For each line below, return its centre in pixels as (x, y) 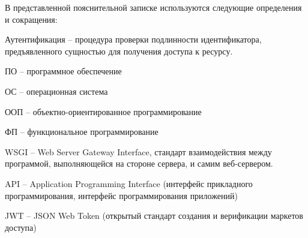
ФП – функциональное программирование (82, 132)
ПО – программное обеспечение (63, 71)
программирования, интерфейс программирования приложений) (121, 195)
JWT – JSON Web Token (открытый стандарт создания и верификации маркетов (154, 216)
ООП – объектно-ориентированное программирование (103, 111)
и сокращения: (31, 19)
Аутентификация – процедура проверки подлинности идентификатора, (133, 39)
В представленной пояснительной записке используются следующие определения (153, 7)
